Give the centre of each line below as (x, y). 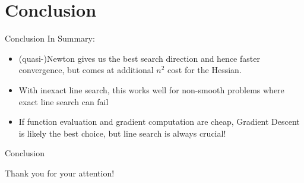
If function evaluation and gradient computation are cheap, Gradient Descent (159, 122)
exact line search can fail (64, 101)
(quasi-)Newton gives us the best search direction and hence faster (139, 58)
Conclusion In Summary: (50, 38)
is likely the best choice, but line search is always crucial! (122, 133)
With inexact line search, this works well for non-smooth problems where (151, 89)
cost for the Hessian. (205, 70)
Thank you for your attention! (60, 173)
